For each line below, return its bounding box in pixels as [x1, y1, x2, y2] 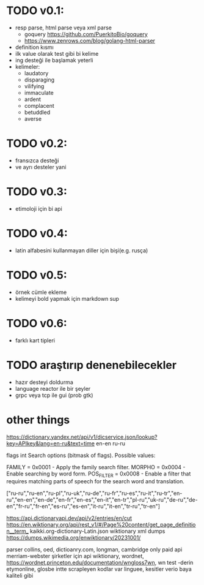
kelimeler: [15, 62, 40, 70]
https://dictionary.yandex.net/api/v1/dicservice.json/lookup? [6, 433, 158, 440]
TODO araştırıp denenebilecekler [6, 358, 177, 372]
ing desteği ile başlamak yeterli [15, 56, 93, 64]
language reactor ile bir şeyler [15, 385, 91, 392]
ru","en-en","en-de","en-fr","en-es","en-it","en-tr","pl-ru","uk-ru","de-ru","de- [6, 496, 198, 504]
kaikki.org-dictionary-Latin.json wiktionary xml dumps [29, 527, 166, 535]
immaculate [24, 89, 54, 96]
